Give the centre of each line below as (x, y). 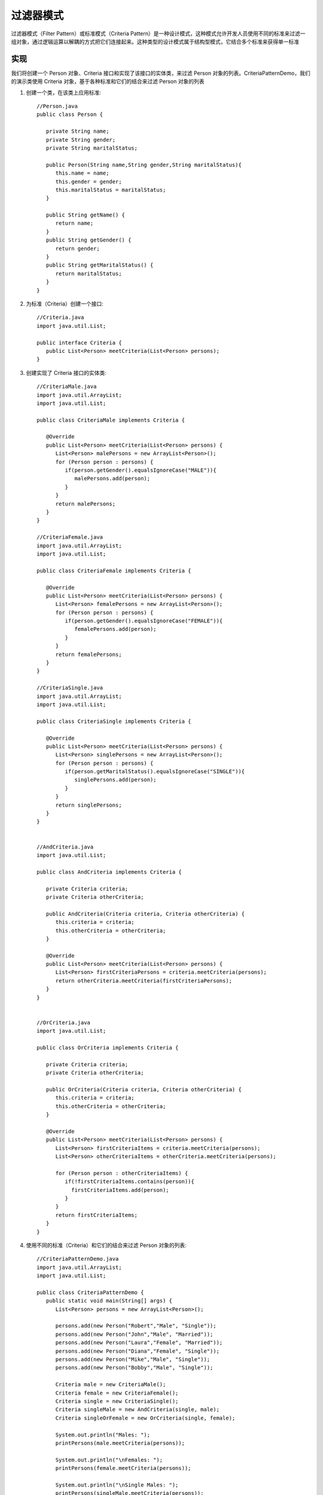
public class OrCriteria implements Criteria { (108, 1047)
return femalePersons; (89, 654)
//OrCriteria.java (64, 1022)
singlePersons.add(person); (115, 780)
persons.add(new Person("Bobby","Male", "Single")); (134, 1368)
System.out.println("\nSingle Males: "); (117, 1485)
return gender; (77, 248)
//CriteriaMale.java (67, 387)
